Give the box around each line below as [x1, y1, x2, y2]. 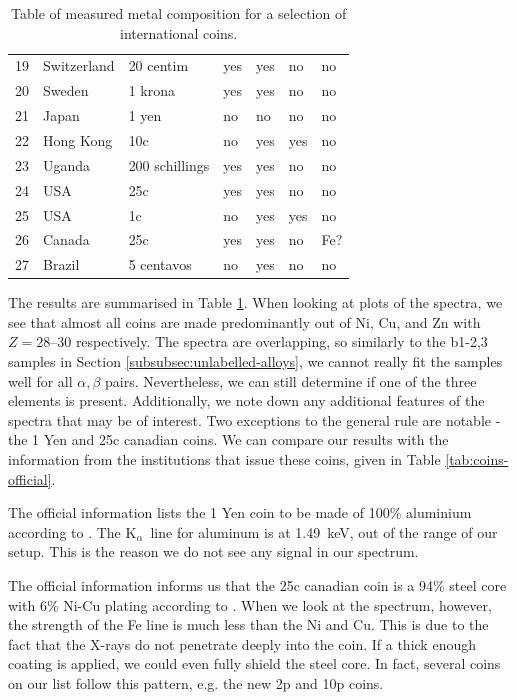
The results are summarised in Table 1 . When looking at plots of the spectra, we [8, 292, 503, 313]
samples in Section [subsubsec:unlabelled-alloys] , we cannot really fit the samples [8, 351, 503, 372]
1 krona [128, 80, 175, 101]
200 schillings [128, 154, 210, 175]
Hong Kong [43, 129, 113, 150]
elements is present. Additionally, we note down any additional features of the [8, 390, 485, 411]
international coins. [120, 22, 238, 43]
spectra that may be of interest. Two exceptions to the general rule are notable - [8, 409, 501, 430]
